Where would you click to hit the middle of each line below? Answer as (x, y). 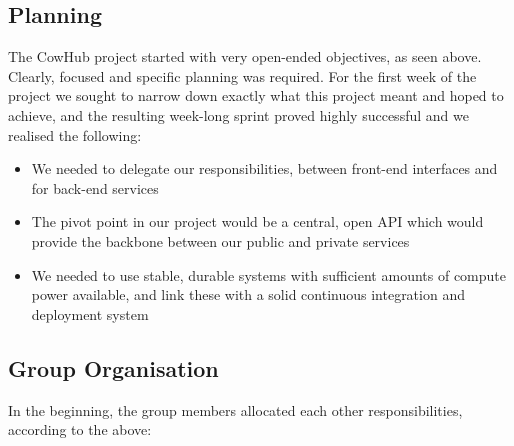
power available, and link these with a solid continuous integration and (248, 294)
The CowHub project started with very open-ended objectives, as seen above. (245, 56)
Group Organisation (113, 367)
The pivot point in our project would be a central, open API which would (257, 221)
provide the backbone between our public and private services (220, 240)
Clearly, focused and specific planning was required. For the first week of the (242, 75)
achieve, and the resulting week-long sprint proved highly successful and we (238, 114)
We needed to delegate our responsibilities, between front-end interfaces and (264, 168)
